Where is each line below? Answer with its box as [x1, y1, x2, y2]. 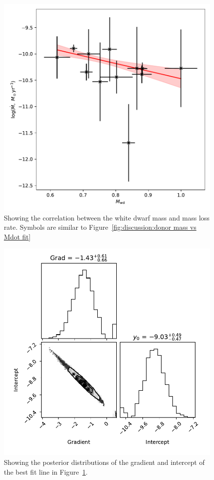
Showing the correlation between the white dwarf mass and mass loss [4, 212, 210, 222]
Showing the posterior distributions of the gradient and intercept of [4, 457, 205, 467]
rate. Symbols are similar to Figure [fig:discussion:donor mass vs [4, 222, 196, 232]
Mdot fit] [4, 231, 31, 241]
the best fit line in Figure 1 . [4, 466, 88, 477]
